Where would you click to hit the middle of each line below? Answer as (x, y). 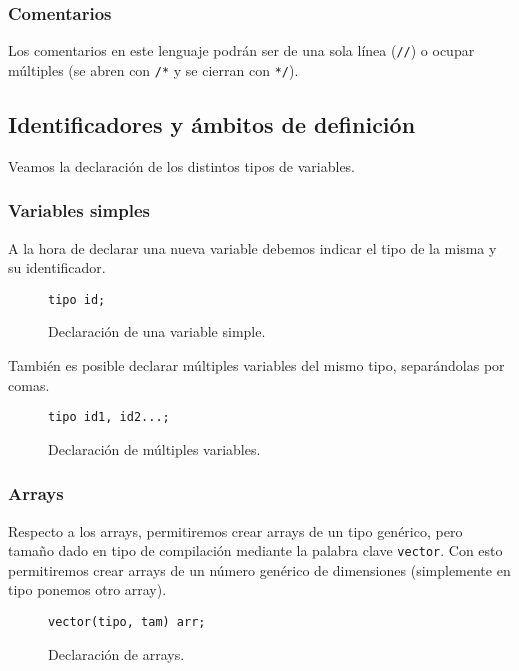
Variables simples (79, 210)
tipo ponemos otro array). (87, 589)
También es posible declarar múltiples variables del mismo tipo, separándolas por (256, 364)
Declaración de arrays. (116, 653)
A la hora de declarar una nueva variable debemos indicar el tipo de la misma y (252, 247)
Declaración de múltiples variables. (154, 448)
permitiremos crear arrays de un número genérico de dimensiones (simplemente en (259, 569)
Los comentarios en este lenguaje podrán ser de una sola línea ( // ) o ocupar (241, 50)
